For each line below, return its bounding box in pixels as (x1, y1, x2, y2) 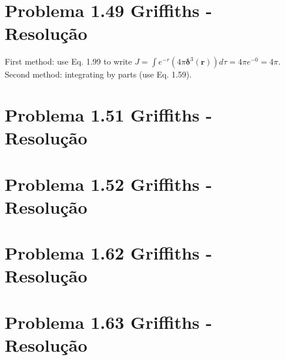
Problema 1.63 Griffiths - (5, 309, 213, 334)
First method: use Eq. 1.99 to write (5, 55, 132, 68)
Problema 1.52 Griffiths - (5, 171, 213, 196)
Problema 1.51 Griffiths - (5, 103, 213, 127)
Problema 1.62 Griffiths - (5, 241, 213, 265)
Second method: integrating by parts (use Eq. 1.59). (5, 68, 192, 80)
